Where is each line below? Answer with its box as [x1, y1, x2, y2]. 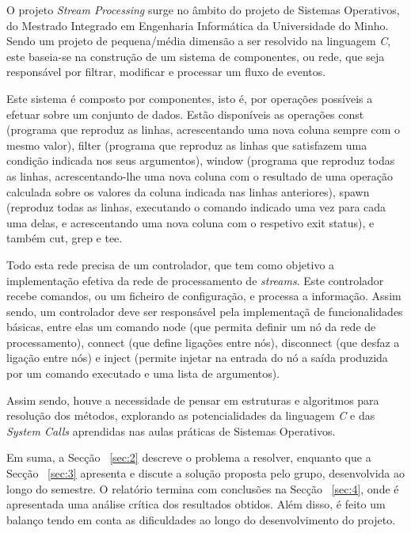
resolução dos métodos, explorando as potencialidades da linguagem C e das [6, 407, 375, 424]
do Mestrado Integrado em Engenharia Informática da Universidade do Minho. [6, 17, 389, 33]
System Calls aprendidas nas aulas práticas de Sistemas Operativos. [6, 422, 336, 439]
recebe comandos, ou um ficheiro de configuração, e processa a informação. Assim [6, 287, 401, 304]
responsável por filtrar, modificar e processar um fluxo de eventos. [6, 63, 326, 80]
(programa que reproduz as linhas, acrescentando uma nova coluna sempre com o [6, 121, 401, 138]
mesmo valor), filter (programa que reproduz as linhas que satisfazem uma [6, 136, 367, 153]
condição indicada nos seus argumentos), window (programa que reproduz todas [6, 152, 395, 169]
